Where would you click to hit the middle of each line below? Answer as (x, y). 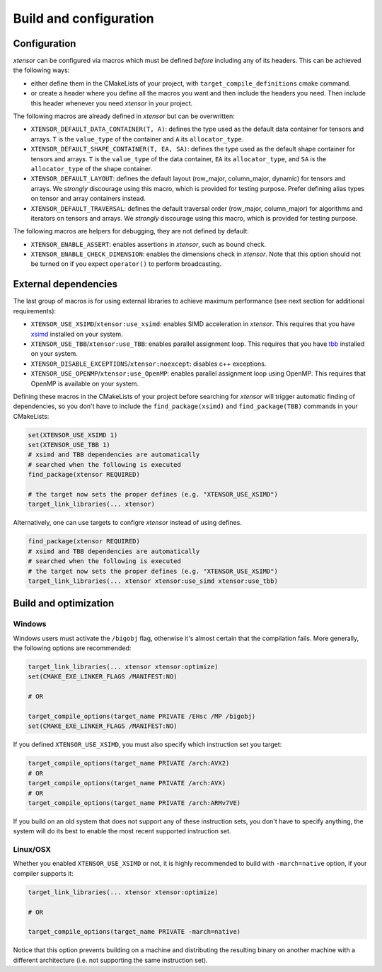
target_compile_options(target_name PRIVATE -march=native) (134, 932)
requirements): (35, 311)
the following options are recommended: (72, 648)
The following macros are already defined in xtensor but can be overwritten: (124, 116)
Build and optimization (64, 604)
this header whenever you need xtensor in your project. (112, 103)
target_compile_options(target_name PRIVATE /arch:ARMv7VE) (134, 803)
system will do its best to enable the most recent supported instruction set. (122, 831)
